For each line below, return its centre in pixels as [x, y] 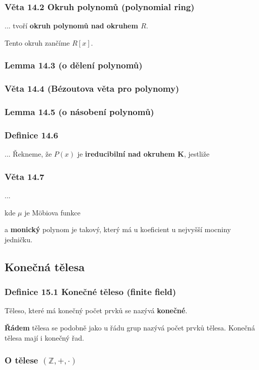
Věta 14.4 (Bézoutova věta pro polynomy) [92, 88]
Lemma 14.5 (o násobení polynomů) [79, 112]
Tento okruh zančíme [37, 42]
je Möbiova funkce [53, 212]
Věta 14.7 [25, 176]
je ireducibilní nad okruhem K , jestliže [143, 154]
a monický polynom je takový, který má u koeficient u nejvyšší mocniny [118, 229]
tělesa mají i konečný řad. [45, 337]
